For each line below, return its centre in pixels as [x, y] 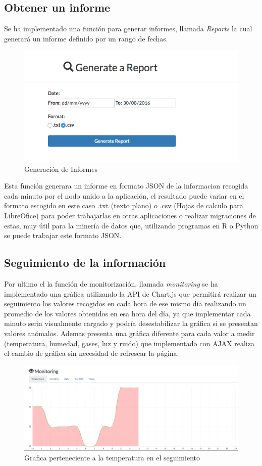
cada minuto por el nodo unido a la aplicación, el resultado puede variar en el [124, 195]
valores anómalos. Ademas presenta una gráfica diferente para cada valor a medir [129, 333]
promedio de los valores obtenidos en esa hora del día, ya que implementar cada [127, 313]
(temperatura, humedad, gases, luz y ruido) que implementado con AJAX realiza [129, 343]
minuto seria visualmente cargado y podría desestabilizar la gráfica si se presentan [131, 323]
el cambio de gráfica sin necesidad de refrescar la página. [92, 353]
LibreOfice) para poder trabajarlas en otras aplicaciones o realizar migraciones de [130, 216]
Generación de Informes [61, 169]
